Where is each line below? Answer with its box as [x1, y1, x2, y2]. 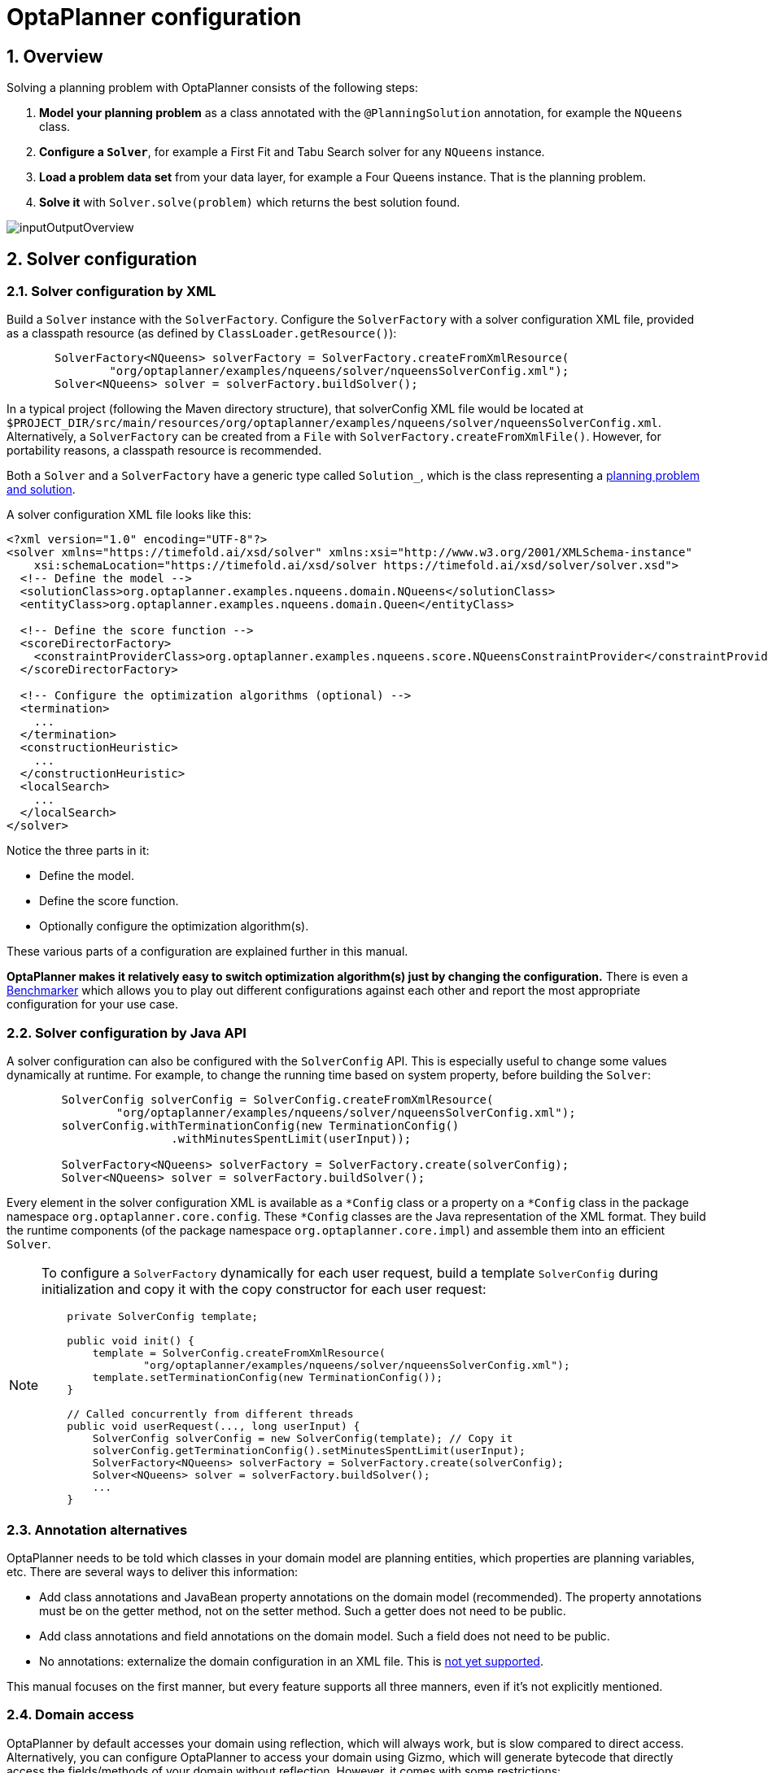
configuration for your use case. [7, 997, 179, 1012]
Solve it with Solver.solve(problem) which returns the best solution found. [39, 195, 460, 210]
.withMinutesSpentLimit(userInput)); [171, 1132, 412, 1146]
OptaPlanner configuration [7, 3, 302, 31]
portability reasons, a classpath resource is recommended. [7, 443, 322, 458]
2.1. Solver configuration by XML [7, 283, 216, 300]
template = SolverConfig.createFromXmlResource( [92, 1347, 386, 1360]
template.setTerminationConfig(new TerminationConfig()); [92, 1371, 443, 1384]
